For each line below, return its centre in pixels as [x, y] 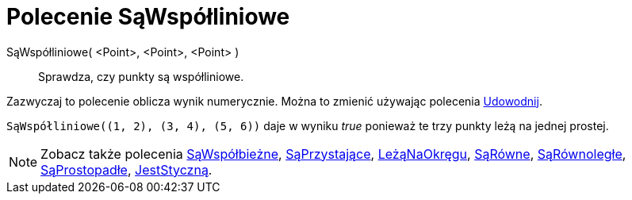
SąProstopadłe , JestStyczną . [126, 169]
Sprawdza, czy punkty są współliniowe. [141, 76]
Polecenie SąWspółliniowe [148, 17]
